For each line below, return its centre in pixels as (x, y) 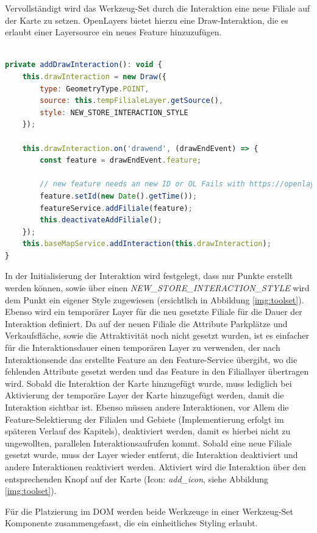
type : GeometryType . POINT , (94, 89)
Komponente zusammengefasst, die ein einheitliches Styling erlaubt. (131, 523)
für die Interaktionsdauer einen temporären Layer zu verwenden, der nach (143, 348)
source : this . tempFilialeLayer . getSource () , (132, 101)
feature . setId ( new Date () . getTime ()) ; (119, 196)
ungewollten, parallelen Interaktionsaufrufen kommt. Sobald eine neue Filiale (148, 443)
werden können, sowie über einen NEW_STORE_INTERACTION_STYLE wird (157, 288)
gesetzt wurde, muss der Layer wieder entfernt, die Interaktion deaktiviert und (151, 455)
